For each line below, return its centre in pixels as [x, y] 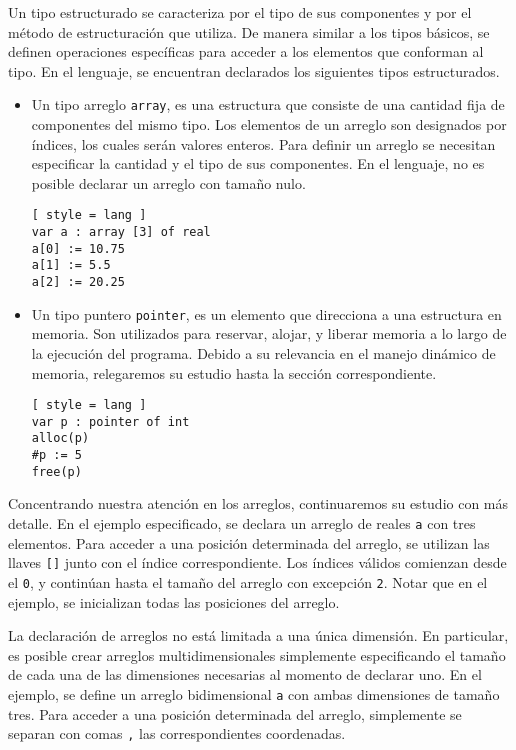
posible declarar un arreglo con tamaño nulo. [168, 182]
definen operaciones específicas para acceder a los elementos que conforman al [246, 51]
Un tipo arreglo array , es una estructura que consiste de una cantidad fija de [268, 104]
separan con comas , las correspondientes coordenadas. [177, 733]
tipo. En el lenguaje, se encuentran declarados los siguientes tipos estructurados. [254, 70]
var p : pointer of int [110, 421]
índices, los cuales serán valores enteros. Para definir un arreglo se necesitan [263, 143]
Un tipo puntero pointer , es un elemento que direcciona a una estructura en [266, 313]
